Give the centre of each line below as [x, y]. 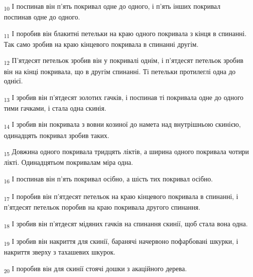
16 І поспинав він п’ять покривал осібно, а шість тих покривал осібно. [108, 179]
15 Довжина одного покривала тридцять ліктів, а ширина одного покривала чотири [126, 152]
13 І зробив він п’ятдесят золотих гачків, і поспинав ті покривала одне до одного [124, 98]
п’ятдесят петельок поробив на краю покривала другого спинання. [102, 207]
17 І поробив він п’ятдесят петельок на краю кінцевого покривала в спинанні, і [121, 197]
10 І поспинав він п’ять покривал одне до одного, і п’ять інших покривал [112, 7]
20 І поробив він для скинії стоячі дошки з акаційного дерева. [95, 269]
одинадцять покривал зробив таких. [57, 135]
